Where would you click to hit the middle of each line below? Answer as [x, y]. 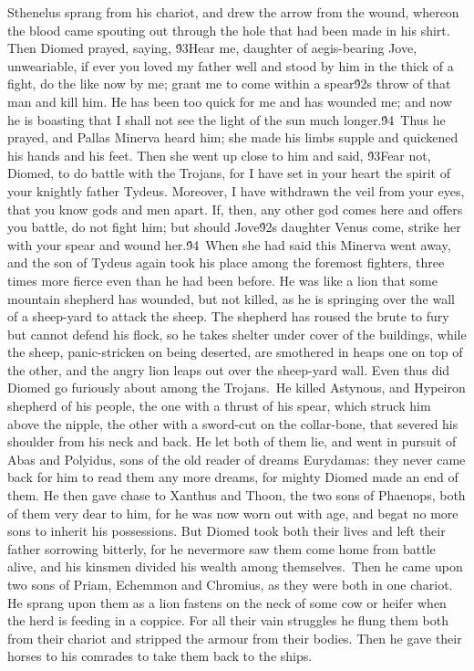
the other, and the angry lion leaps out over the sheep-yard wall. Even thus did [229, 369]
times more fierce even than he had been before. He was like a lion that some [222, 280]
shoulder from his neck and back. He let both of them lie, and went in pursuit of [232, 441]
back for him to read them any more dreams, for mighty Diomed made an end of [233, 477]
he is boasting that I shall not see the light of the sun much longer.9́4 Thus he [227, 119]
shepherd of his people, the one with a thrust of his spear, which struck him [219, 406]
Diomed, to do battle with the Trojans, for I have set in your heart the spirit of [229, 173]
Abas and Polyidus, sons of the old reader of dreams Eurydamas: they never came [237, 459]
